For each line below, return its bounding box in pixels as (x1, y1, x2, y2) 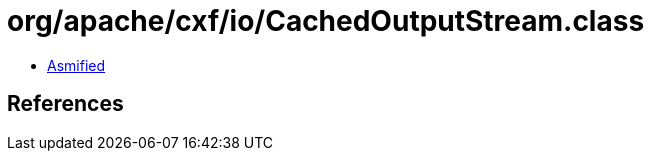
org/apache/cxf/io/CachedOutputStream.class (7, 4, 645, 38)
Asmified (47, 56, 106, 74)
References (7, 91, 124, 117)
